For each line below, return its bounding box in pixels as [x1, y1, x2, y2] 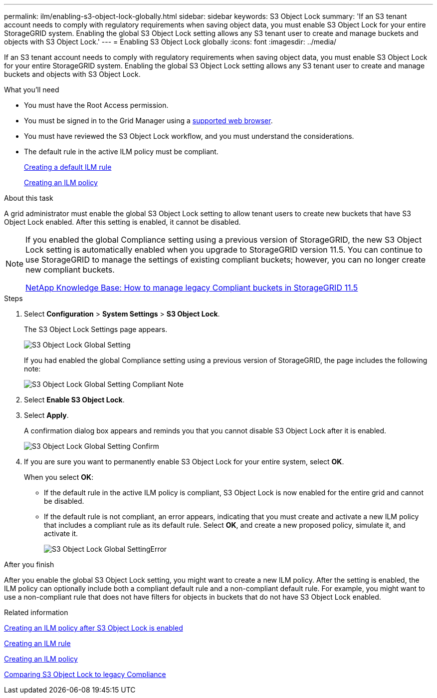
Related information [4, 608, 68, 617]
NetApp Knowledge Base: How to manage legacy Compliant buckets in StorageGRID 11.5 [25, 283, 358, 293]
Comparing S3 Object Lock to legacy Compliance [4, 670, 166, 679]
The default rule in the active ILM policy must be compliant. [24, 147, 218, 156]
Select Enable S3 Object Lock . [24, 395, 125, 404]
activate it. [44, 529, 78, 538]
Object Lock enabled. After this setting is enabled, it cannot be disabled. [4, 218, 241, 226]
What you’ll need [4, 85, 59, 94]
